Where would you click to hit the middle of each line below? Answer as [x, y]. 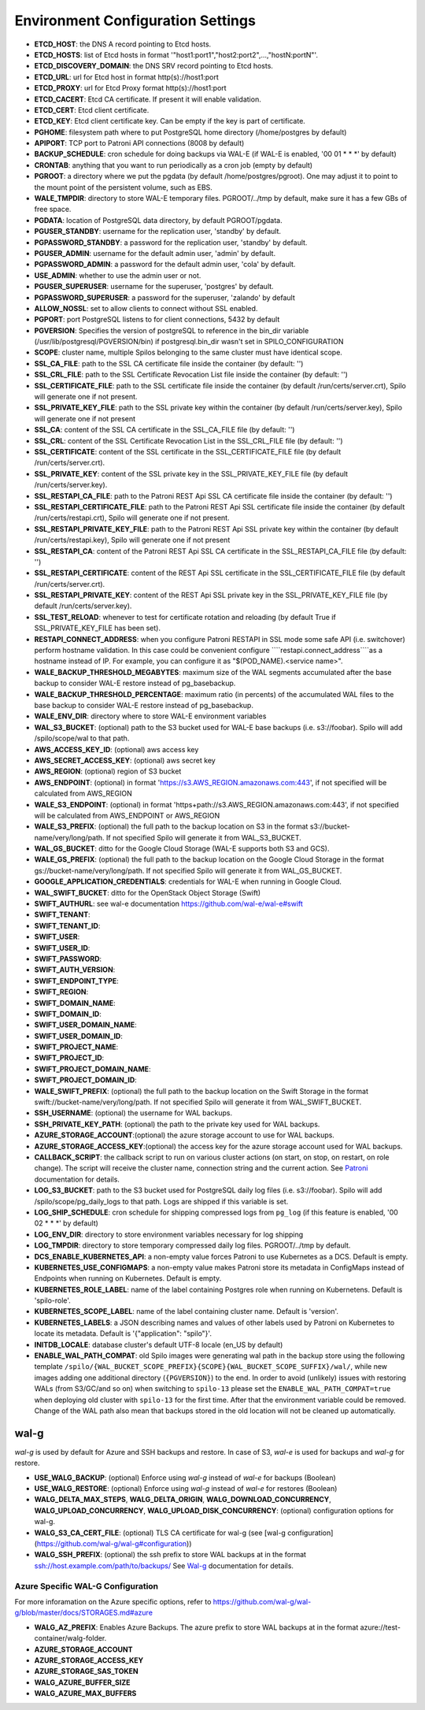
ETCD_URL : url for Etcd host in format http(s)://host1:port [127, 77]
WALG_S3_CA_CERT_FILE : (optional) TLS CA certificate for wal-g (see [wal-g [160, 1533]
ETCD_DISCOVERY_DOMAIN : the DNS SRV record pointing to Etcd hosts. [153, 66]
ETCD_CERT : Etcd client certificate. [92, 109]
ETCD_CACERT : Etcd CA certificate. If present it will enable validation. [148, 99]
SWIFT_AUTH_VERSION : [75, 970]
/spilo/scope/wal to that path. [82, 738]
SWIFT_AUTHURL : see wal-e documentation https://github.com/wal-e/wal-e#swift [168, 904]
